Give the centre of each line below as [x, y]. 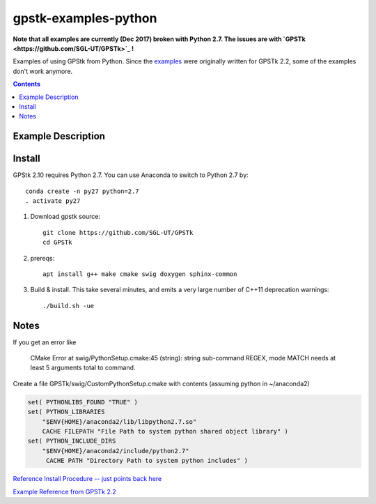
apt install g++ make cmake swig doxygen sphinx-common [140, 274]
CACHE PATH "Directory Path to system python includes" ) [147, 461]
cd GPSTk [57, 243]
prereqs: [42, 258]
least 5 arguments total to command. [83, 368]
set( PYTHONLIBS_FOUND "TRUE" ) [83, 402]
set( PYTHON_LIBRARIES [66, 412]
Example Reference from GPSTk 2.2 [64, 491]
